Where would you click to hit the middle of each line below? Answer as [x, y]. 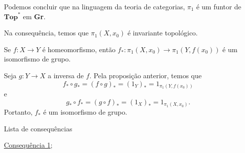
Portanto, [18, 112]
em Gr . [34, 16]
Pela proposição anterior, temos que [147, 75]
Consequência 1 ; [28, 145]
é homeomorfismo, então [79, 49]
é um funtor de [219, 6]
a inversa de [66, 75]
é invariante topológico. [163, 33]
